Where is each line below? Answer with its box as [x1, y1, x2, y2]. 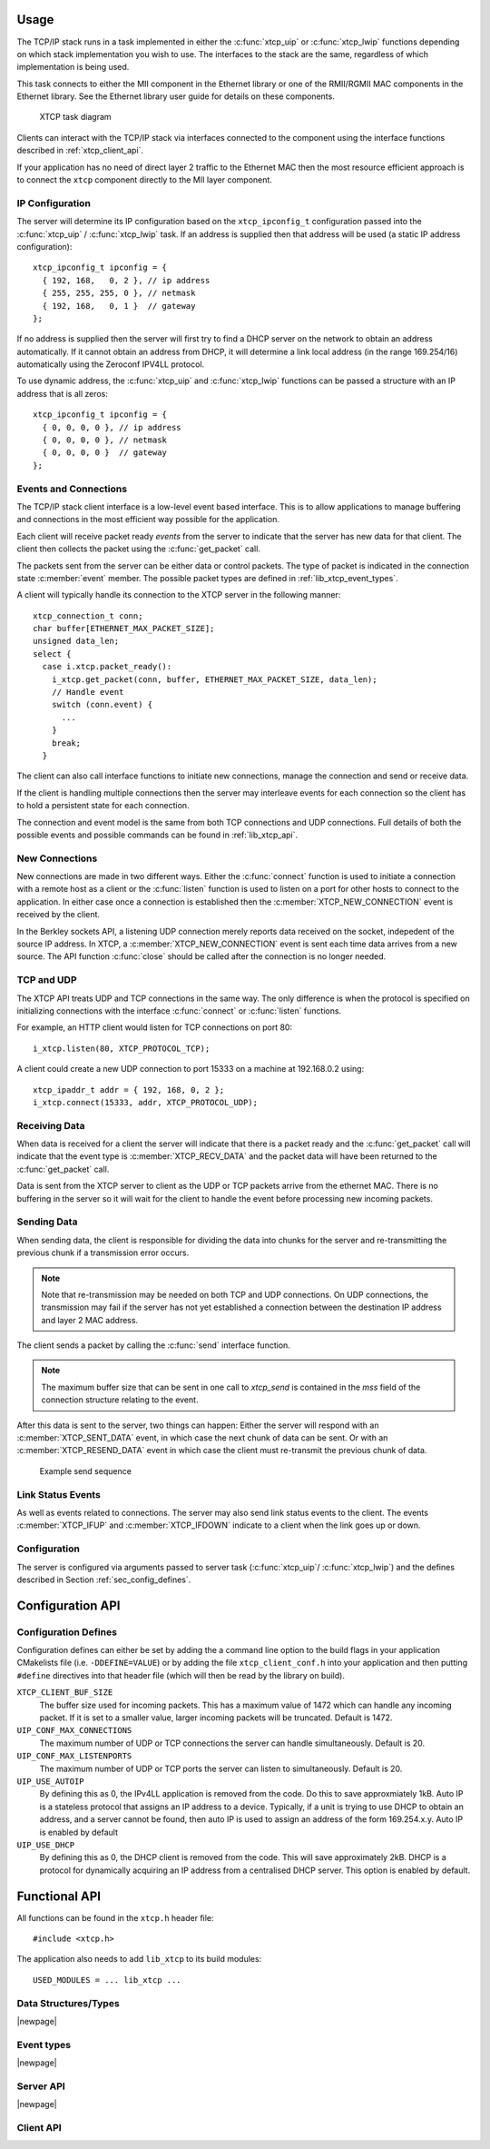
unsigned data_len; [33, 636, 120, 647]
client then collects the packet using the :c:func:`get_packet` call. [16, 543, 260, 554]
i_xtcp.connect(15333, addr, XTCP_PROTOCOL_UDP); [33, 1097, 259, 1107]
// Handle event [51, 687, 124, 698]
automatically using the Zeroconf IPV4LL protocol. [16, 359, 205, 370]
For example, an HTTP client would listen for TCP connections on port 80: [16, 1022, 293, 1033]
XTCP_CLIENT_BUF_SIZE [16, 1688, 113, 1698]
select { [33, 649, 72, 659]
